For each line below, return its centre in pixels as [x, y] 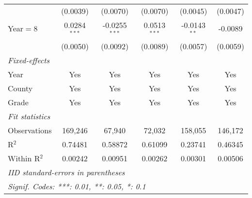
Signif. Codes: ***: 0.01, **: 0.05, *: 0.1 [77, 186]
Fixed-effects [29, 60]
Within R [24, 158]
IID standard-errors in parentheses [66, 172]
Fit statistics [29, 116]
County [20, 88]
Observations [30, 130]
